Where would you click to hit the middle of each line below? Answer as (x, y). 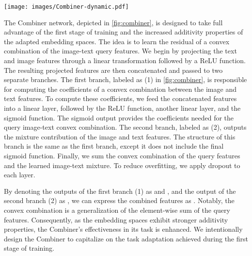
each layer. (20, 175)
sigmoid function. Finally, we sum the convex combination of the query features (122, 155)
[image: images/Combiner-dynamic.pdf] (66, 7)
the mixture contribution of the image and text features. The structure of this (120, 136)
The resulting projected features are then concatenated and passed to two (113, 70)
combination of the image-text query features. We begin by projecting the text (120, 51)
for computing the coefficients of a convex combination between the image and (120, 89)
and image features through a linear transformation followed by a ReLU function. (125, 60)
